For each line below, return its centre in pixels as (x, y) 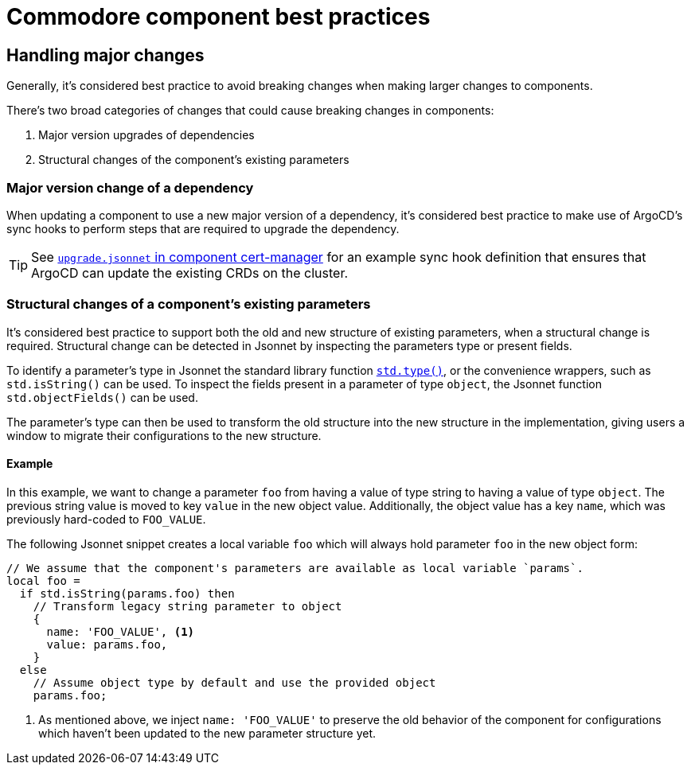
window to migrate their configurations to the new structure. (164, 435)
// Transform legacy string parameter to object (187, 606)
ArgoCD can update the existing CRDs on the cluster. (190, 273)
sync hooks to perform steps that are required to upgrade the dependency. (203, 228)
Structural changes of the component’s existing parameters (194, 160)
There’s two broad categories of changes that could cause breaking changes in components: (250, 111)
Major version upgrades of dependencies (146, 135)
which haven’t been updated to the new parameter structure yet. (207, 733)
